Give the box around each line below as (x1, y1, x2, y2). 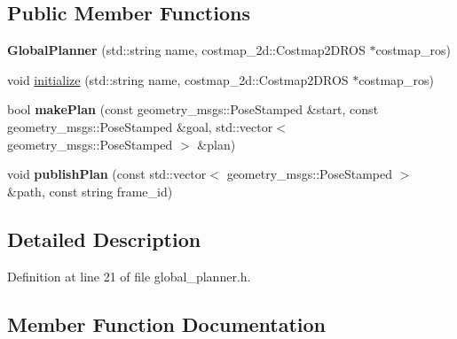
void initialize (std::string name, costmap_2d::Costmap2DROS (7, 70, 349, 89)
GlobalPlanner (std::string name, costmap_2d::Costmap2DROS (7, 41, 366, 59)
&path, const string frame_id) (7, 181, 173, 200)
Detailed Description (7, 225, 201, 252)
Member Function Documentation (7, 310, 327, 337)
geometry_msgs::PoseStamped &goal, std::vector (7, 117, 273, 135)
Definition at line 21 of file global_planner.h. (7, 266, 251, 285)
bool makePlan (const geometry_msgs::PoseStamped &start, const (7, 100, 379, 119)
